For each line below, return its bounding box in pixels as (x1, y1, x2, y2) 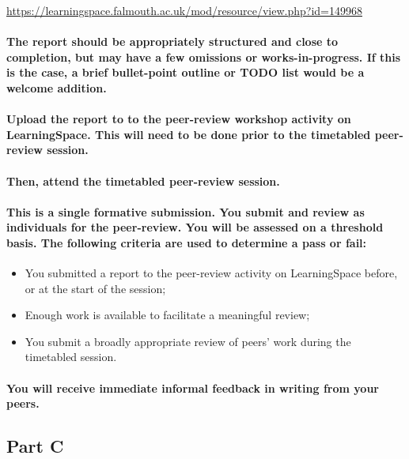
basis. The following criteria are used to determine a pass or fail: (6, 234, 367, 250)
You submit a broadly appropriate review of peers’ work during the (25, 333, 351, 349)
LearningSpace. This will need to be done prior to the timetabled (6, 126, 371, 142)
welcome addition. (6, 79, 107, 96)
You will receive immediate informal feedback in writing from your (6, 379, 379, 396)
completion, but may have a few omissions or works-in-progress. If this (6, 48, 401, 65)
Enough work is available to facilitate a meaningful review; (25, 307, 310, 323)
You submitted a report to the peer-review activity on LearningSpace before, (25, 265, 398, 281)
